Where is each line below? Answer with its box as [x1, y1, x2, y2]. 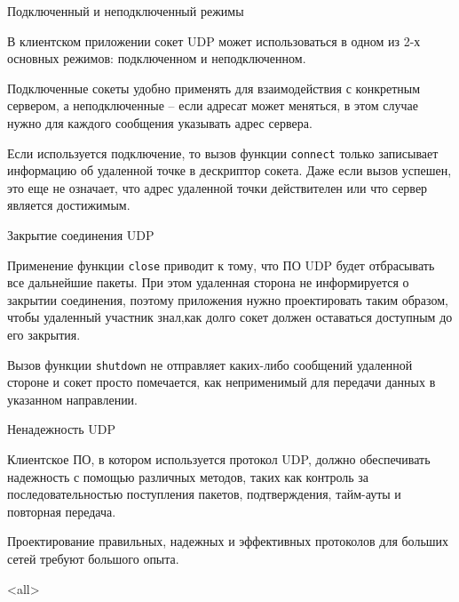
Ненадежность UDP [7, 420, 115, 438]
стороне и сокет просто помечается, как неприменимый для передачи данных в [7, 373, 436, 391]
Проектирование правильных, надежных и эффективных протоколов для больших [7, 532, 449, 550]
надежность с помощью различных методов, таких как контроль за [7, 467, 369, 486]
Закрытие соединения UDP [7, 226, 154, 244]
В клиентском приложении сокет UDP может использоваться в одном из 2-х [7, 31, 421, 50]
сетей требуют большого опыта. [7, 550, 179, 568]
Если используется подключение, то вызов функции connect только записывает [7, 143, 439, 162]
